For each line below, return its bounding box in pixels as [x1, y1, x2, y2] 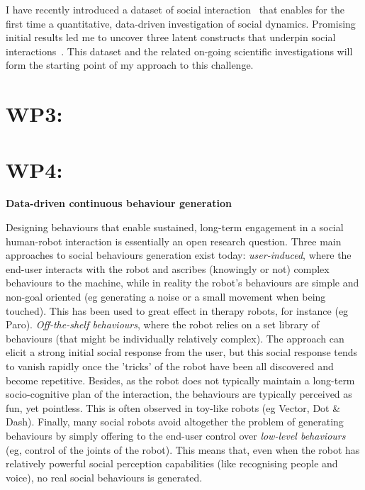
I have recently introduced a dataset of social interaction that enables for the [6, 2, 344, 16]
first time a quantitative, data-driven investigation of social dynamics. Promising [6, 16, 356, 30]
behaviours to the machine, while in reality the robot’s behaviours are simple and [6, 275, 359, 290]
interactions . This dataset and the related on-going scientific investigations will [6, 43, 353, 58]
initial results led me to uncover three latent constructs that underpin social [6, 30, 336, 45]
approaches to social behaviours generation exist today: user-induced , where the [6, 247, 352, 262]
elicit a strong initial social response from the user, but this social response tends [6, 345, 358, 360]
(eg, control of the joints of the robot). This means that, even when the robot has [6, 442, 360, 457]
